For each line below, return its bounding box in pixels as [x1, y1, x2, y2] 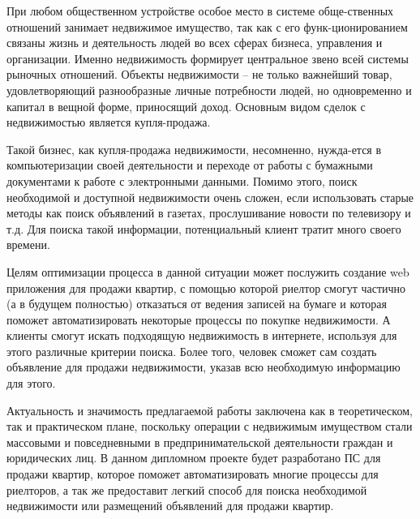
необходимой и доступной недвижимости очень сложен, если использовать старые [6, 188, 414, 205]
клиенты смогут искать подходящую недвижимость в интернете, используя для [6, 327, 397, 344]
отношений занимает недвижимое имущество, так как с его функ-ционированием [6, 18, 408, 35]
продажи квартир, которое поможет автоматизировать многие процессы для [6, 465, 379, 483]
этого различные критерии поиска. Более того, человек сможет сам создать [6, 342, 377, 359]
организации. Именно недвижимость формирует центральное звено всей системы [6, 49, 409, 66]
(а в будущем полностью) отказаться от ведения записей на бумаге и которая [6, 295, 388, 312]
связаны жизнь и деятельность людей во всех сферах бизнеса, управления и [6, 34, 383, 51]
